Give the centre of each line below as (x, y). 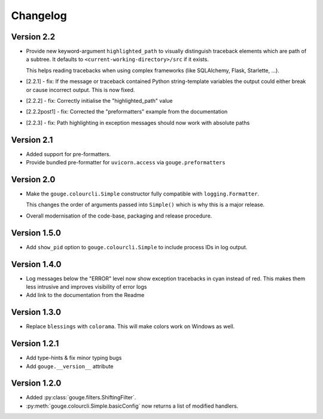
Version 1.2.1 (35, 344)
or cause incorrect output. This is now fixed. (80, 90)
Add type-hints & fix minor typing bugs (74, 358)
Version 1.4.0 (36, 264)
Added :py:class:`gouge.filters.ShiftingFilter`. (81, 397)
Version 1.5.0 (36, 233)
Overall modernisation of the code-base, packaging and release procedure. (119, 216)
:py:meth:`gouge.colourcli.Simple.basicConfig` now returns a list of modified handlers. (132, 406)
